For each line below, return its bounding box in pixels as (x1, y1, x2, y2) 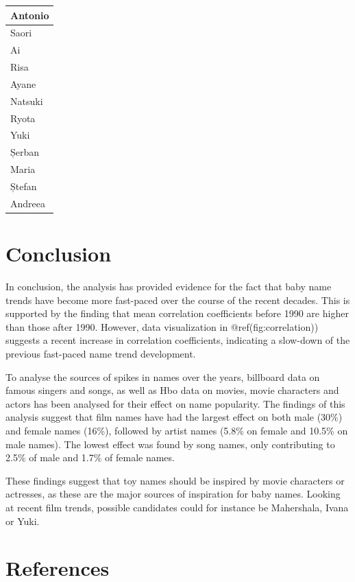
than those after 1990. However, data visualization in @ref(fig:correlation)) (5, 319, 319, 334)
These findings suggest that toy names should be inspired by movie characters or (5, 473, 345, 487)
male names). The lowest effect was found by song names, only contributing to (5, 436, 335, 451)
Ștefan (10, 178, 37, 193)
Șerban (10, 145, 40, 159)
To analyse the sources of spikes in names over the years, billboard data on (5, 369, 320, 384)
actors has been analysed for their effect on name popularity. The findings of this (5, 396, 345, 410)
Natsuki (10, 93, 43, 108)
